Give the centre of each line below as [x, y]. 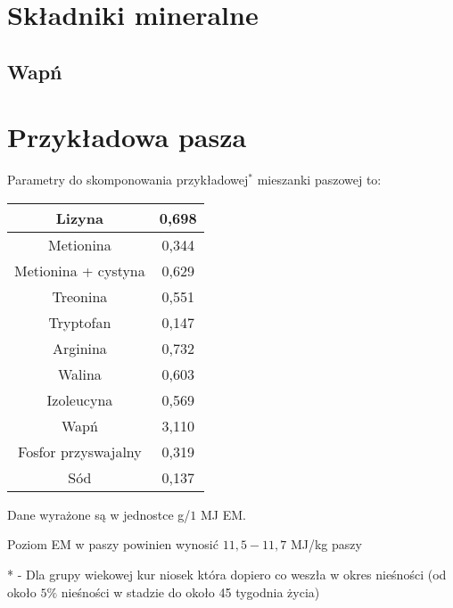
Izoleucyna [80, 399]
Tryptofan [80, 322]
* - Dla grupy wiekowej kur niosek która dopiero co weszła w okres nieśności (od [227, 575]
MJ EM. [223, 514]
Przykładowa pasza [127, 137]
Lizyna [79, 218]
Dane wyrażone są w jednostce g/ [99, 514]
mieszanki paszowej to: [319, 180]
